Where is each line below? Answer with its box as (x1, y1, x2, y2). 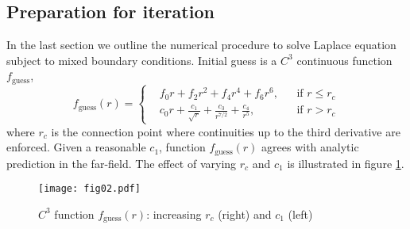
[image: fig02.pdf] (38, 183, 141, 195)
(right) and (218, 205, 272, 222)
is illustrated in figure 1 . (287, 155, 404, 171)
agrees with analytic (261, 139, 359, 155)
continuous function (296, 52, 393, 68)
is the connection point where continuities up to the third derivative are (51, 123, 400, 139)
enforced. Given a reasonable (6, 139, 146, 155)
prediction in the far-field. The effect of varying (6, 155, 237, 171)
